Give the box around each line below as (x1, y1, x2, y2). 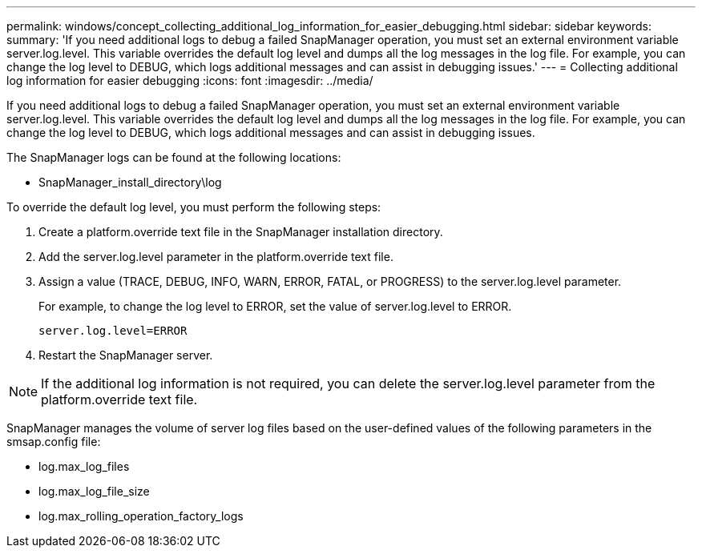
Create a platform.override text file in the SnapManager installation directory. (38, 225, 443, 239)
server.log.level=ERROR (38, 324, 188, 337)
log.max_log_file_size (38, 484, 150, 498)
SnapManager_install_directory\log (38, 175, 222, 189)
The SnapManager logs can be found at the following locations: (6, 151, 341, 164)
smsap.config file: (6, 435, 101, 448)
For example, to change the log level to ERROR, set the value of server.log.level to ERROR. (38, 299, 512, 313)
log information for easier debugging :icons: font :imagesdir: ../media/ (6, 74, 373, 87)
